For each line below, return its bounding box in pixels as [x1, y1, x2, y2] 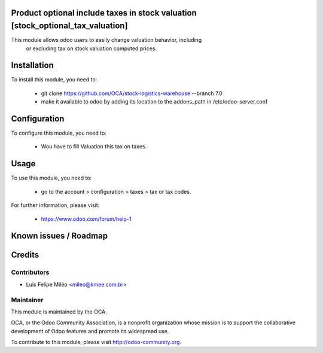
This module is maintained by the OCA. [11, 308, 107, 315]
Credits [11, 250, 39, 260]
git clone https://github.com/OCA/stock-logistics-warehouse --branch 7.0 [41, 90, 223, 97]
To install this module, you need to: [11, 76, 97, 83]
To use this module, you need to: [11, 174, 92, 182]
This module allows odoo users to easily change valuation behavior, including [11, 36, 202, 44]
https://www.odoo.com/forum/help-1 [41, 215, 132, 223]
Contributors [11, 268, 50, 276]
